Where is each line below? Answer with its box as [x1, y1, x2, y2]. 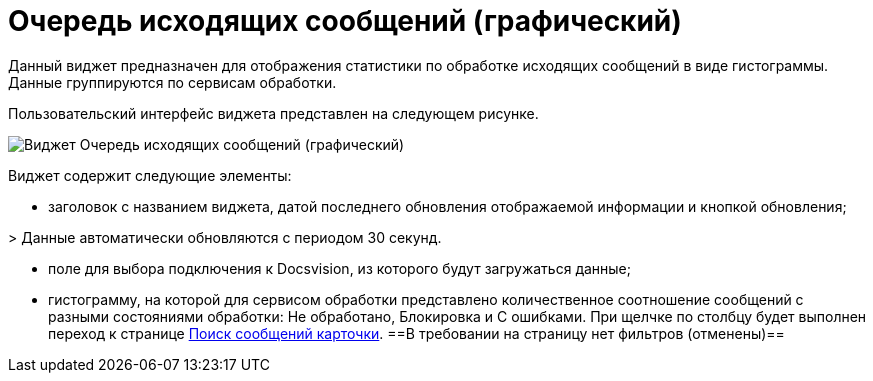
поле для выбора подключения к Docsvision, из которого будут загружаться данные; [48, 259, 631, 277]
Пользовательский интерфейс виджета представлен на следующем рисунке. [8, 104, 539, 122]
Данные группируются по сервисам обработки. [8, 73, 337, 91]
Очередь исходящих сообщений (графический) [8, 4, 682, 38]
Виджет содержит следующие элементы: [8, 166, 292, 184]
